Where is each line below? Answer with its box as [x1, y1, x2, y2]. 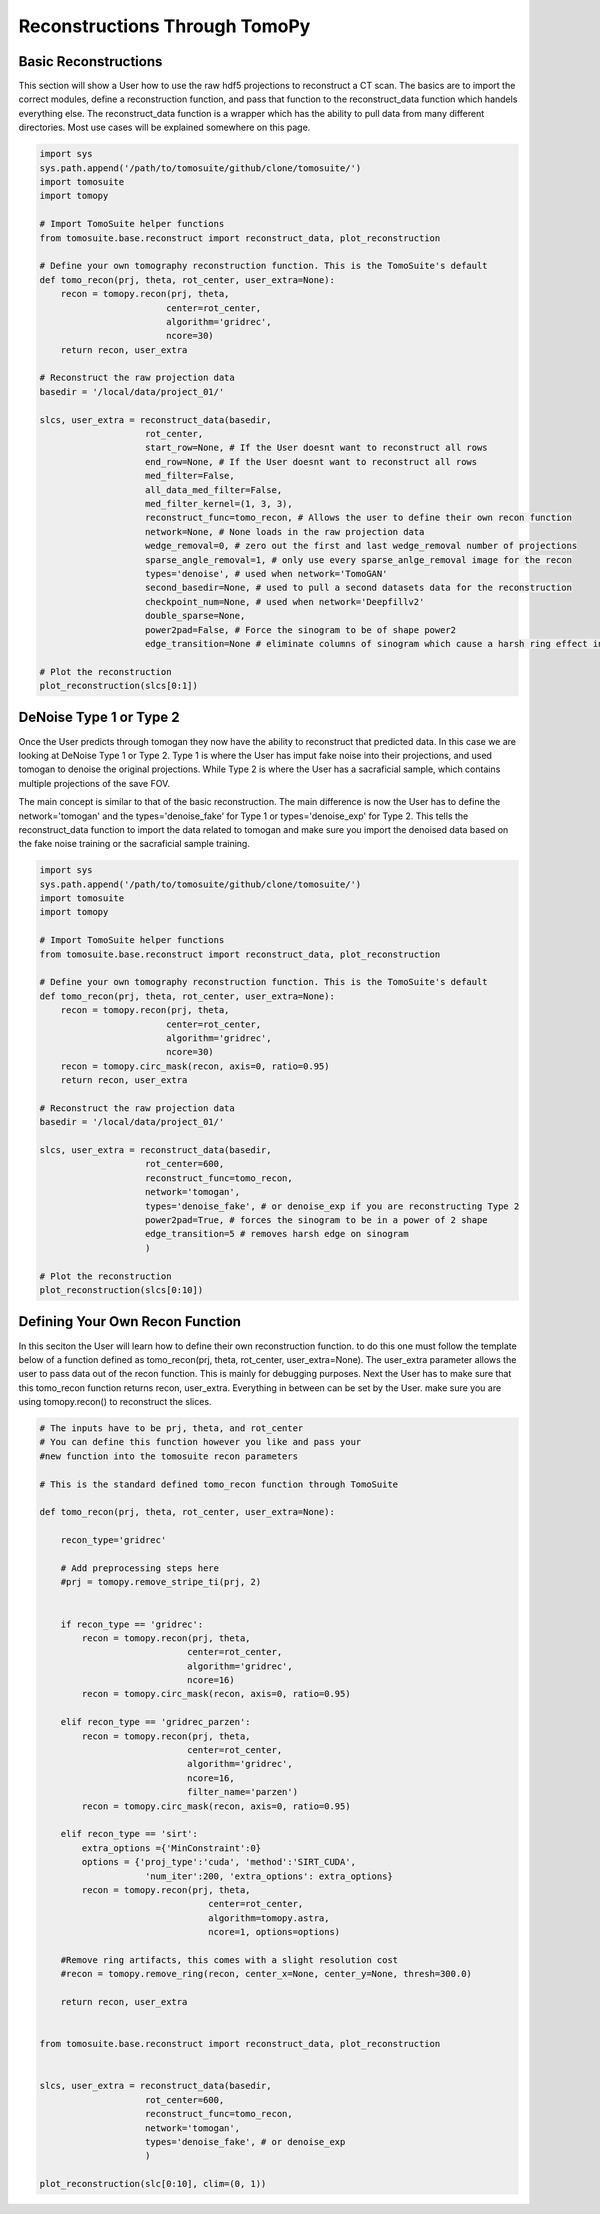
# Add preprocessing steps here [60, 1562, 220, 1574]
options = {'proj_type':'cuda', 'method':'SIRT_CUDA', [81, 1856, 357, 1868]
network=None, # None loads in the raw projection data [145, 526, 425, 537]
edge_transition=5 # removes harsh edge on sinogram [145, 1228, 409, 1240]
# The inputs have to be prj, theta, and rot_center [39, 1423, 304, 1434]
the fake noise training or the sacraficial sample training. [18, 838, 250, 850]
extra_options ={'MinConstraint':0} [81, 1842, 262, 1854]
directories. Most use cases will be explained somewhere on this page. [18, 121, 311, 134]
